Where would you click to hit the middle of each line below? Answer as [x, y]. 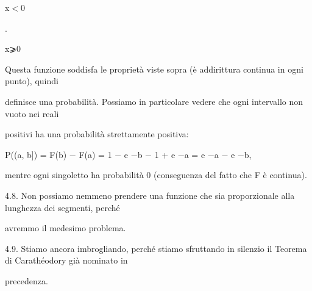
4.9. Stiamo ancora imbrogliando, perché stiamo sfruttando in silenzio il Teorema [156, 248]
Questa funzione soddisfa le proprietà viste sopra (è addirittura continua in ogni [154, 69]
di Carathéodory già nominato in [66, 260]
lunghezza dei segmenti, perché [62, 207]
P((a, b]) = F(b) [36, 154]
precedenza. [27, 280]
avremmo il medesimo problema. [66, 228]
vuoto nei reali [32, 113]
